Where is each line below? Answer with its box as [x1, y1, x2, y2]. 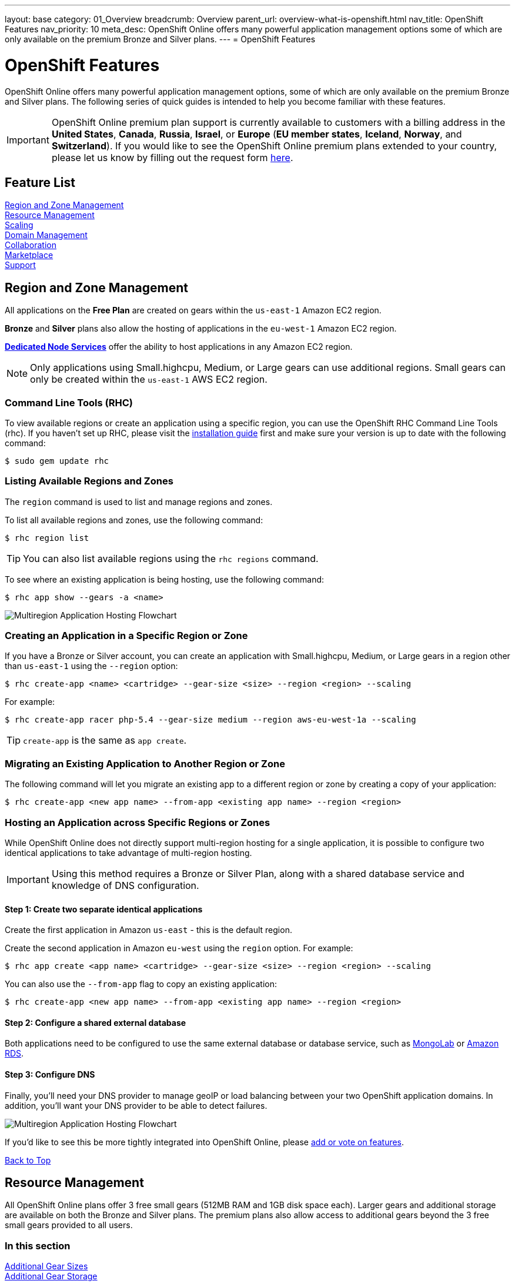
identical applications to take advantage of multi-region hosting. [5, 847, 252, 858]
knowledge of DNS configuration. [51, 879, 199, 891]
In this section [5, 1239, 71, 1252]
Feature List [5, 175, 75, 190]
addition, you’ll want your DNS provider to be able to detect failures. [5, 1100, 267, 1111]
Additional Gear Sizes [5, 1261, 88, 1272]
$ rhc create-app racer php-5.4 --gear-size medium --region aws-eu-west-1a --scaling [5, 715, 416, 725]
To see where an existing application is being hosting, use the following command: [5, 574, 325, 584]
